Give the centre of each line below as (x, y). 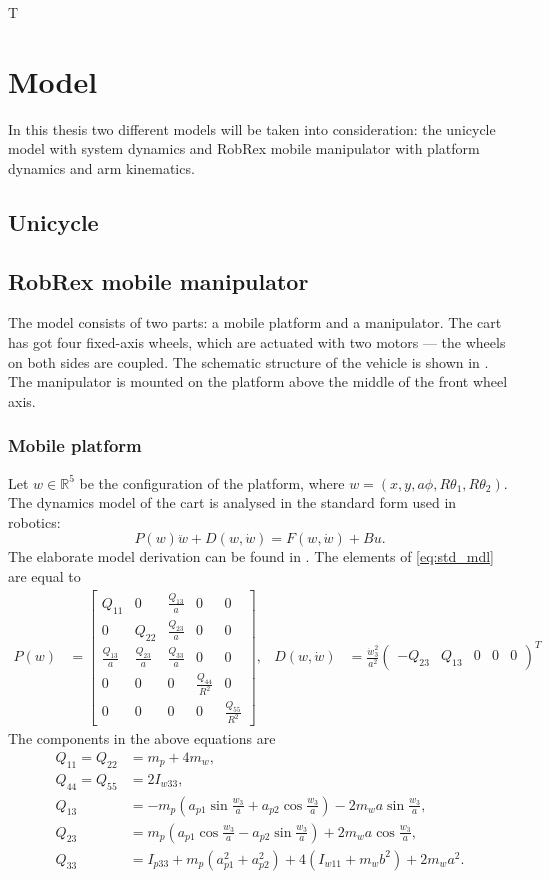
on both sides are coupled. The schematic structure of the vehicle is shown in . (248, 361)
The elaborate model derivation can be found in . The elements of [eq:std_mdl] (251, 556)
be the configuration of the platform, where (212, 482)
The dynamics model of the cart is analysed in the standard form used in (232, 502)
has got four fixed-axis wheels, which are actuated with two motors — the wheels (257, 342)
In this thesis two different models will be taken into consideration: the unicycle (252, 128)
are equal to (44, 576)
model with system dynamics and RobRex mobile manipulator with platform (244, 148)
